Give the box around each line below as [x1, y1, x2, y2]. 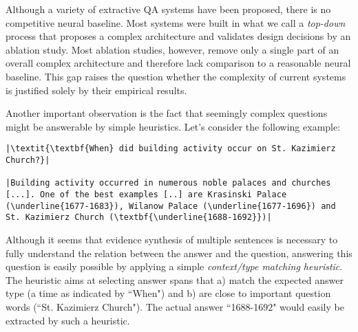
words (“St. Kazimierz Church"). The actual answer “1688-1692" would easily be [6, 299, 344, 313]
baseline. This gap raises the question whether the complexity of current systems [6, 69, 346, 83]
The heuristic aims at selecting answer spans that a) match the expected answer [6, 272, 344, 287]
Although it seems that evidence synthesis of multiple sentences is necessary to [6, 232, 338, 246]
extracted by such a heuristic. [6, 313, 130, 327]
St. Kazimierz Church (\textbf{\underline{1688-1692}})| [6, 212, 272, 223]
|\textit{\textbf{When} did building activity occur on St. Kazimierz [6, 144, 336, 154]
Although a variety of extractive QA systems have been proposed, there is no [6, 2, 331, 16]
